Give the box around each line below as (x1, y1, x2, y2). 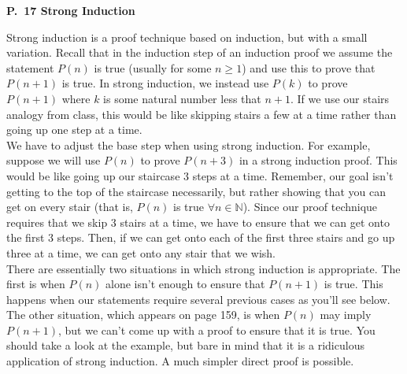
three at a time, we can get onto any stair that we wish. (6, 244, 276, 261)
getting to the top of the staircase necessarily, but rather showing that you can (6, 183, 386, 199)
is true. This (324, 276, 383, 292)
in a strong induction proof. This (239, 152, 398, 168)
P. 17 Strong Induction (6, 2, 135, 18)
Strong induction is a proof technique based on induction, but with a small (6, 28, 368, 45)
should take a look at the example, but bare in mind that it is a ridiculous (6, 337, 364, 354)
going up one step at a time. (6, 121, 142, 138)
